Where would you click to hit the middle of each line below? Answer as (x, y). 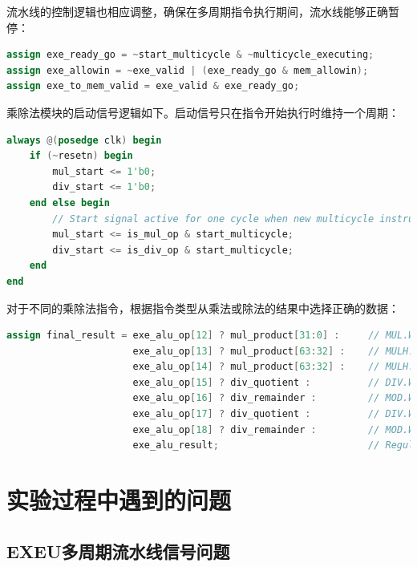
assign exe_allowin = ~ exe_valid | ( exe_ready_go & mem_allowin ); (188, 70)
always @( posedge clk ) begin (84, 140)
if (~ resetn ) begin (81, 156)
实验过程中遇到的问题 (119, 500)
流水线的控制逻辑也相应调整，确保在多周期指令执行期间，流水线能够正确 (197, 11)
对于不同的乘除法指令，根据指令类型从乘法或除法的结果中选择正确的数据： (203, 308)
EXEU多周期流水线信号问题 (118, 551)
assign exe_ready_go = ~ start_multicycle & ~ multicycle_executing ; (190, 55)
